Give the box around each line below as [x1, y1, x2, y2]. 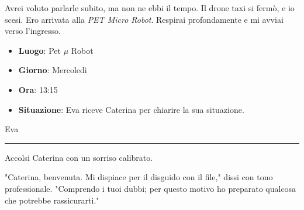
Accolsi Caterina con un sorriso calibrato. [5, 151, 153, 163]
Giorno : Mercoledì [18, 64, 87, 76]
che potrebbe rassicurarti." [5, 194, 99, 206]
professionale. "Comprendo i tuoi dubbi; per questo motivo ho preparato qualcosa [5, 182, 296, 194]
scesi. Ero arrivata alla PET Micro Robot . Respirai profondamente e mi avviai [5, 13, 284, 25]
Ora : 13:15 [18, 83, 58, 95]
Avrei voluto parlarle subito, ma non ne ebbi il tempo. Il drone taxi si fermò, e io [5, 2, 295, 13]
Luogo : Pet [18, 44, 61, 56]
